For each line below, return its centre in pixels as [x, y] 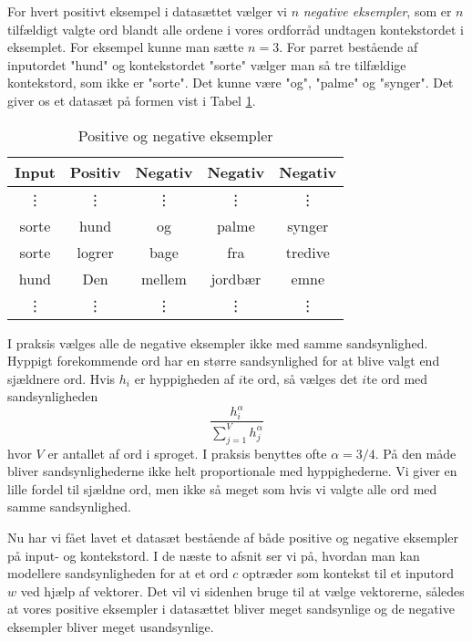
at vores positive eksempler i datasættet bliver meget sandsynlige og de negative [231, 609]
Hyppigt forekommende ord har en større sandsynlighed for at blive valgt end [224, 361]
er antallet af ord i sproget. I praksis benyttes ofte [187, 453]
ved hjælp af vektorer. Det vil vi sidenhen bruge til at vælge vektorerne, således [242, 590]
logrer [95, 252]
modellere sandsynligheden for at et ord [118, 573]
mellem [164, 278]
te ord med [397, 378]
